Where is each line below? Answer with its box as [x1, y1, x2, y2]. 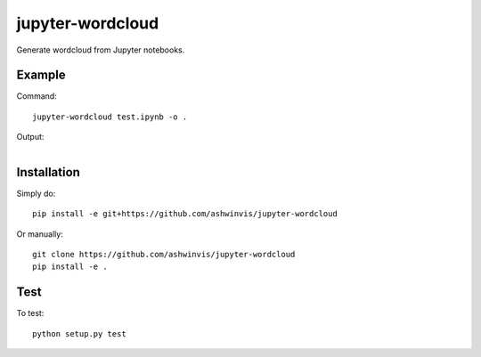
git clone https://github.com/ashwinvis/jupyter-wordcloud [32, 249, 296, 259]
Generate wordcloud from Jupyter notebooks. [16, 45, 185, 55]
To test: [16, 308, 45, 319]
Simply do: [16, 188, 56, 199]
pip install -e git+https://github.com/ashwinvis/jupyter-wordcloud [32, 209, 338, 219]
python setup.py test [32, 329, 126, 338]
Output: [16, 132, 45, 142]
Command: [16, 91, 57, 101]
